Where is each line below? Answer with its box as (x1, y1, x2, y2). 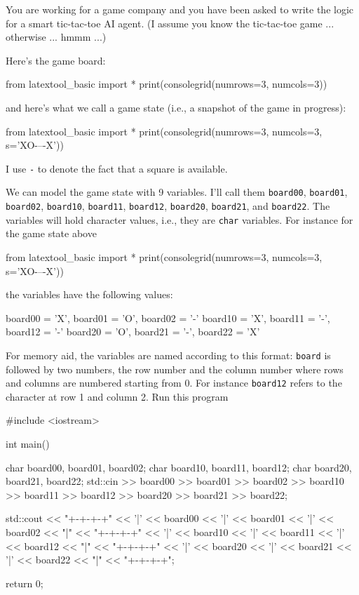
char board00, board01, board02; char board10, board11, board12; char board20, (6, 460, 352, 474)
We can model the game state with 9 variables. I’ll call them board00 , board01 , (6, 185, 348, 199)
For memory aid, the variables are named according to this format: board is (6, 347, 331, 362)
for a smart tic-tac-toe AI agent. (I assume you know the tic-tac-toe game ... (6, 15, 334, 30)
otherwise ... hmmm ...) (6, 29, 107, 44)
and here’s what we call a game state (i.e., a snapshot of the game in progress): (6, 100, 346, 114)
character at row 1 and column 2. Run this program (6, 389, 229, 403)
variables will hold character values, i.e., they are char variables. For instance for (6, 212, 353, 227)
